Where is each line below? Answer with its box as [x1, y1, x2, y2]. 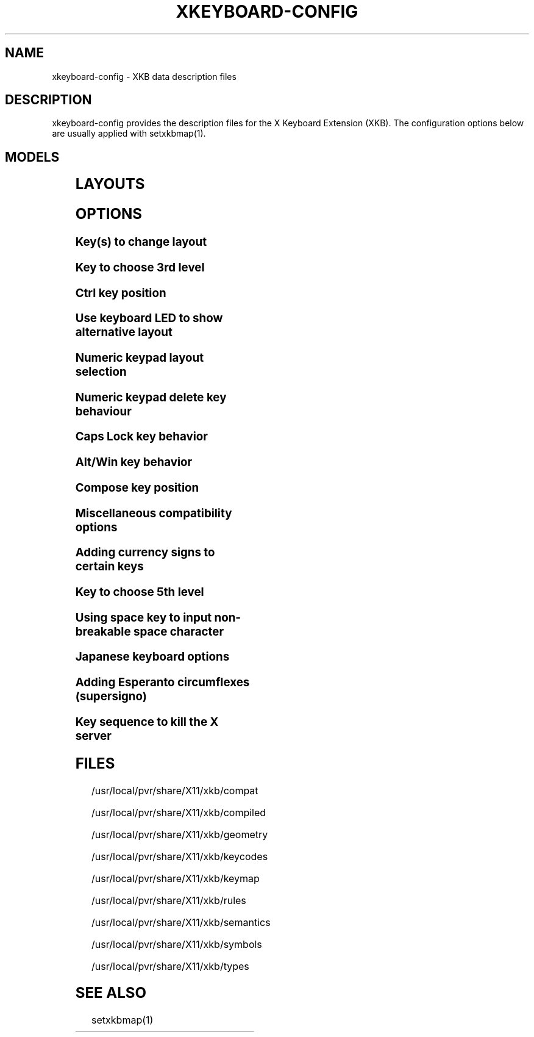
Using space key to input [75, 610, 212, 625]
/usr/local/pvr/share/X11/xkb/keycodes [91, 850, 268, 863]
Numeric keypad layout [75, 350, 204, 365]
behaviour [75, 404, 132, 418]
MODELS [5, 149, 60, 165]
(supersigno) [75, 689, 147, 704]
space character [133, 624, 224, 639]
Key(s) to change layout [75, 235, 207, 249]
